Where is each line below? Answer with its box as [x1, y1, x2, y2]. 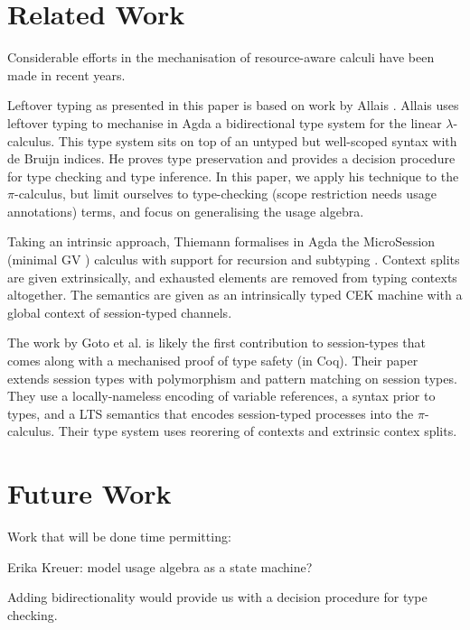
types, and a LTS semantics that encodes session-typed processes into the [7, 403, 414, 422]
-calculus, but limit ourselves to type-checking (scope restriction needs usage [14, 184, 437, 203]
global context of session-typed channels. [7, 302, 232, 321]
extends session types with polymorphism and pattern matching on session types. [7, 368, 457, 387]
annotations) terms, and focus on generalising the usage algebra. [7, 201, 364, 220]
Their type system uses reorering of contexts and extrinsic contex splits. [58, 422, 457, 440]
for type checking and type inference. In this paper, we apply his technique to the [7, 166, 459, 185]
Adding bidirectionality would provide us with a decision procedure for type [7, 588, 428, 607]
